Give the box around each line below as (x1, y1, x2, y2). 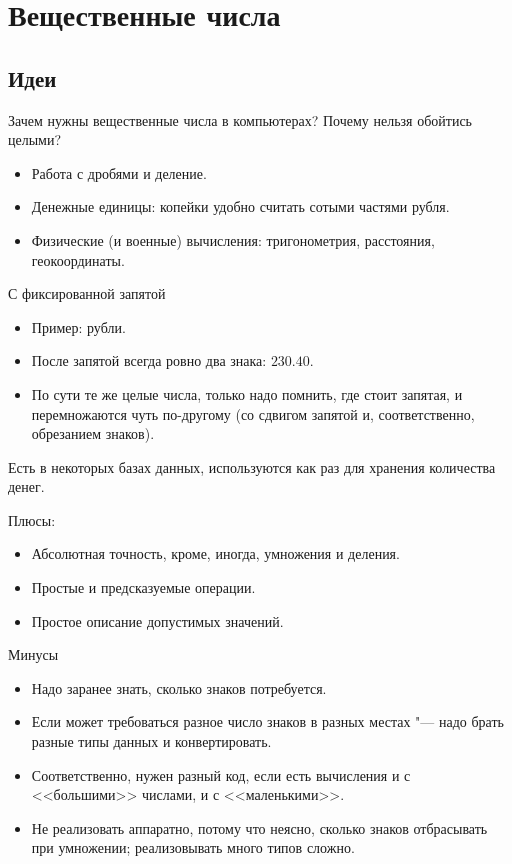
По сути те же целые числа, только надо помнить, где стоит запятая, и (31, 383, 463, 404)
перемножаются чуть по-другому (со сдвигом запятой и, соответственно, (31, 403, 475, 424)
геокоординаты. (31, 249, 125, 270)
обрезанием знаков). (31, 423, 155, 444)
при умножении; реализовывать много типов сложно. (31, 837, 355, 858)
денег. (8, 476, 45, 497)
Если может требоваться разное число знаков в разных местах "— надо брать (31, 711, 504, 732)
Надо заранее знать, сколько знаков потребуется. (31, 677, 327, 698)
